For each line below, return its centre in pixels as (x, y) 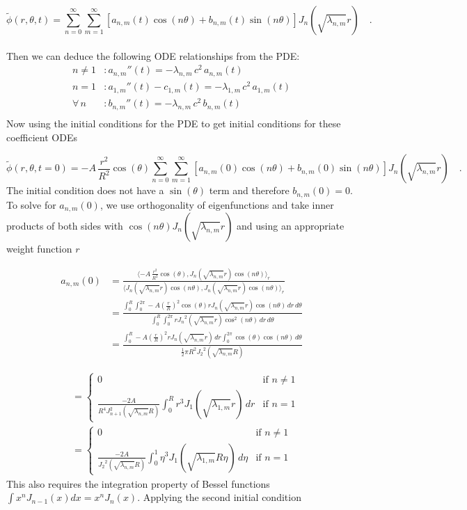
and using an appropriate (291, 226)
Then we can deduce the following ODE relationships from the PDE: (153, 55)
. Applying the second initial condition (219, 497)
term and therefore (249, 190)
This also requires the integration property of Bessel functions (138, 483)
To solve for (31, 204)
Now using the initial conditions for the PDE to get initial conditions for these (174, 123)
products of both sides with (65, 226)
